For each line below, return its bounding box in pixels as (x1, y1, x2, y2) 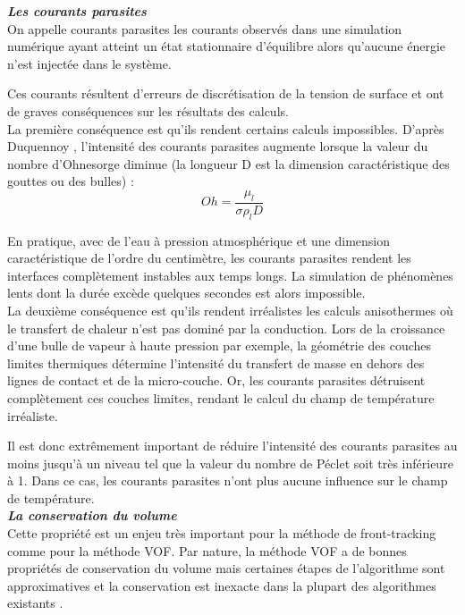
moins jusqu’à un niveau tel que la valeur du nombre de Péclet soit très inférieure (7, 453, 453, 472)
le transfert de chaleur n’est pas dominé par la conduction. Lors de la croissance (7, 318, 445, 337)
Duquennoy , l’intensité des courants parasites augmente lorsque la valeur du (7, 137, 428, 156)
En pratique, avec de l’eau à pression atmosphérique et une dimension (7, 231, 391, 249)
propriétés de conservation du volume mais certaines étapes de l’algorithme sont (7, 559, 445, 577)
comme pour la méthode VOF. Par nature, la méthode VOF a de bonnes (7, 541, 407, 560)
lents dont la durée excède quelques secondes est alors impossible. (7, 283, 366, 302)
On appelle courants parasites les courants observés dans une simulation (7, 19, 402, 38)
